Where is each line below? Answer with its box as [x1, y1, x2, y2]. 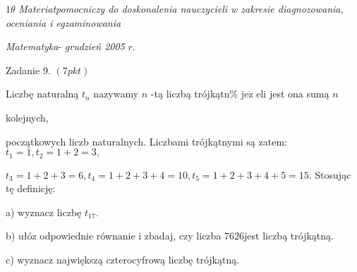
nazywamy [93, 86, 139, 101]
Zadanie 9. [6, 62, 51, 77]
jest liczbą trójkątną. [244, 228, 334, 243]
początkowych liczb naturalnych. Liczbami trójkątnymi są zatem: [6, 134, 287, 148]
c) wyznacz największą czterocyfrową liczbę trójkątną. [6, 252, 240, 266]
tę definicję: [6, 181, 56, 196]
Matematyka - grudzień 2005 [6, 39, 125, 54]
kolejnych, [6, 110, 49, 124]
